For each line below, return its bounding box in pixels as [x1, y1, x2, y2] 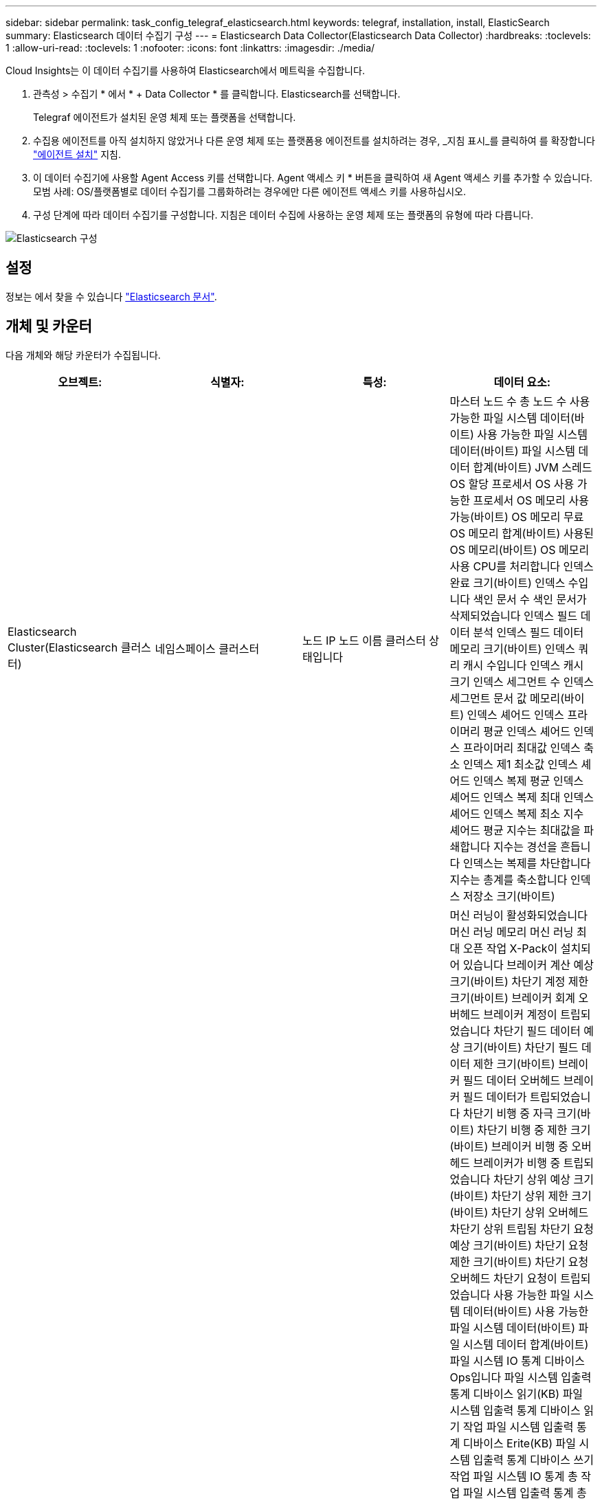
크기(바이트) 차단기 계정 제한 [449, 974, 589, 988]
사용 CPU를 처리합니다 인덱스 [449, 559, 594, 573]
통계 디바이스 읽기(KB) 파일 [449, 1386, 583, 1401]
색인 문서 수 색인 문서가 [473, 592, 587, 606]
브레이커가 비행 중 [473, 1155, 561, 1170]
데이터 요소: [493, 375, 551, 389]
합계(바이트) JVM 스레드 [473, 460, 592, 474]
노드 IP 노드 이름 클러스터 [302, 633, 426, 647]
